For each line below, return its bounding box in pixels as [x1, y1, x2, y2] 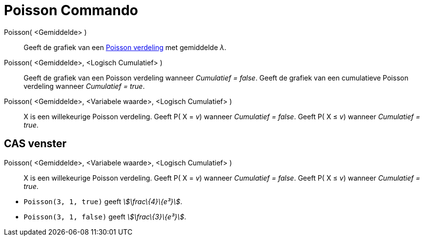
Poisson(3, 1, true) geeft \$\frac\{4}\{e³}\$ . [24, 197, 182, 206]
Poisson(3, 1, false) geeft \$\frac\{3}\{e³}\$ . [24, 212, 186, 221]
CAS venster [4, 137, 67, 150]
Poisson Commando [4, 2, 138, 19]
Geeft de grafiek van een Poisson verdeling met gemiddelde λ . [24, 43, 227, 52]
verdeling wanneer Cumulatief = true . [24, 81, 145, 90]
